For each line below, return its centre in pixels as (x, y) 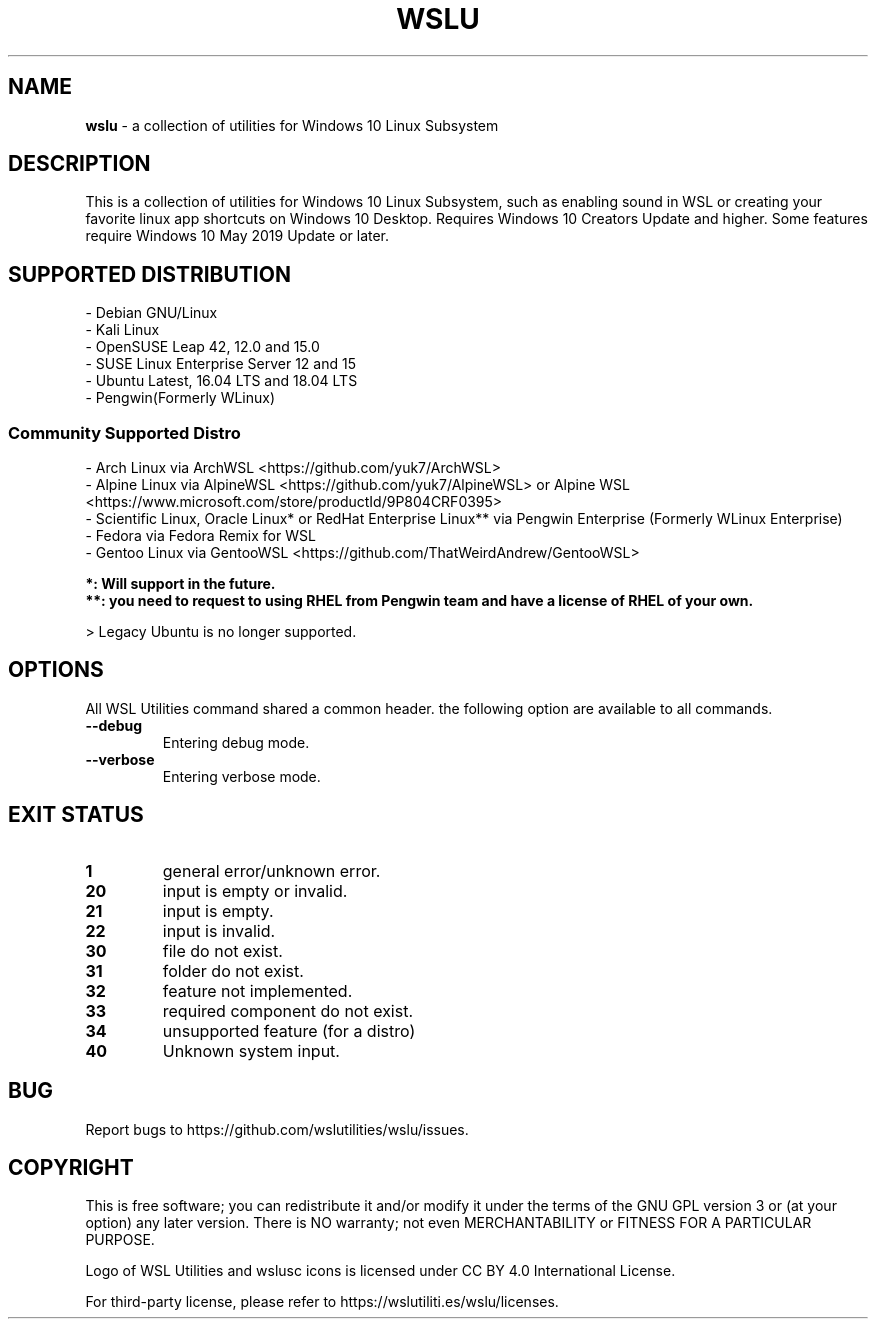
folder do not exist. (233, 970)
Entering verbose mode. (241, 776)
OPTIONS (56, 670)
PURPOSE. (120, 1240)
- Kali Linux (122, 330)
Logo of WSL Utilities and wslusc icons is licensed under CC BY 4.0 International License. (380, 1271)
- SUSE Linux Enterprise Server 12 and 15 (220, 364)
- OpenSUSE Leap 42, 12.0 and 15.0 (202, 347)
